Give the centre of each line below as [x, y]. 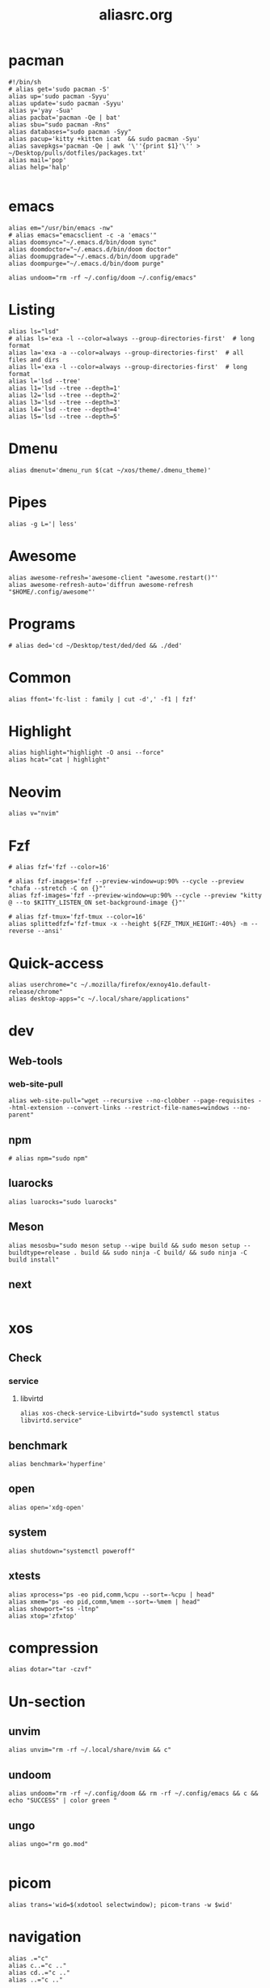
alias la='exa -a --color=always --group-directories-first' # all [126, 353]
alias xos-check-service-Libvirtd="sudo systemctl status [120, 1414]
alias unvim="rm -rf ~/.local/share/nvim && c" [90, 1750]
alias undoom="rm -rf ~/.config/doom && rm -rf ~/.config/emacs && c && [133, 1793]
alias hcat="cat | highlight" [59, 760]
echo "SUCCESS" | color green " [63, 1801]
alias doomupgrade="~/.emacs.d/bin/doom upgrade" [94, 256]
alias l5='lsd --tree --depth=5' [65, 416]
